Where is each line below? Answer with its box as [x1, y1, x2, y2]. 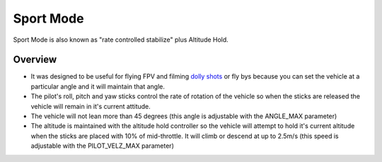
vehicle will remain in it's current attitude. [30, 102, 151, 110]
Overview [13, 54, 57, 66]
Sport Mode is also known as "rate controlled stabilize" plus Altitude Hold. [13, 35, 229, 44]
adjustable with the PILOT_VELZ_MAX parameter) [30, 141, 175, 150]
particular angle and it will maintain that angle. [30, 82, 166, 91]
